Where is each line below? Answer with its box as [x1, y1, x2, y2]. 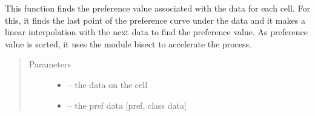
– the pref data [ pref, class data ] [67, 98, 187, 111]
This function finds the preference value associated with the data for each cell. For [5, 2, 310, 14]
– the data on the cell [67, 78, 148, 90]
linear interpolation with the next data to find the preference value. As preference [5, 26, 308, 38]
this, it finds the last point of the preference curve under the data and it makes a [5, 13, 305, 26]
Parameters [28, 58, 71, 70]
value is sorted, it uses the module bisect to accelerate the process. [5, 37, 251, 50]
